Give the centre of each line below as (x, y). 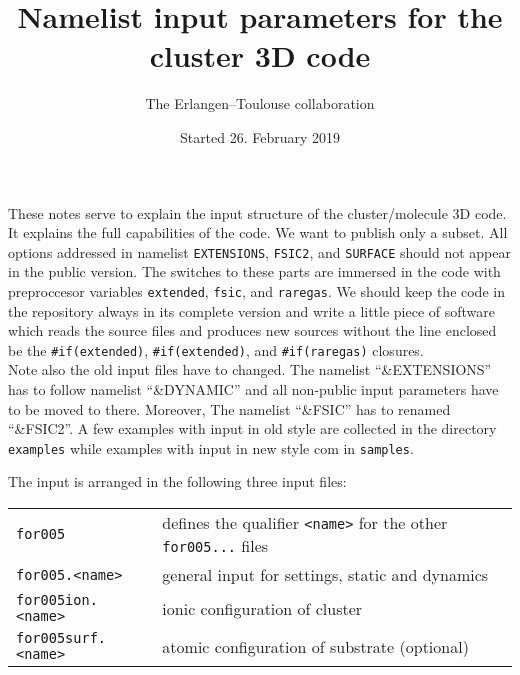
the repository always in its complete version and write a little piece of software (252, 310)
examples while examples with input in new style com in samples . (211, 447)
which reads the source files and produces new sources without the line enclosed (252, 330)
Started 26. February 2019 (260, 136)
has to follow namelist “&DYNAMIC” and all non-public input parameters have (253, 389)
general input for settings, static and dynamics (325, 575)
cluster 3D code (260, 55)
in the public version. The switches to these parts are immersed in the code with (254, 271)
